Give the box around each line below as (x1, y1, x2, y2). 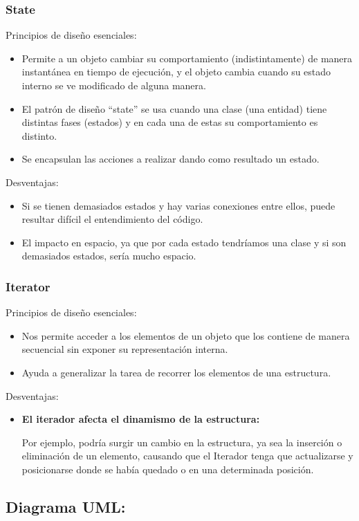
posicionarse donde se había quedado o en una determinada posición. (21, 461, 314, 476)
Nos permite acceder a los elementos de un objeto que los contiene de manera (21, 328, 350, 342)
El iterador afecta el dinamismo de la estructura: (21, 412, 260, 426)
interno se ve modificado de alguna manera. (21, 78, 206, 92)
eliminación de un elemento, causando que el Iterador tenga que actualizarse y (21, 448, 353, 463)
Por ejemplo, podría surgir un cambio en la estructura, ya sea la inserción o (21, 435, 342, 449)
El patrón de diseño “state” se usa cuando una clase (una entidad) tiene (21, 101, 327, 116)
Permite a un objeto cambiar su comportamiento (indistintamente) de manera (21, 51, 353, 65)
